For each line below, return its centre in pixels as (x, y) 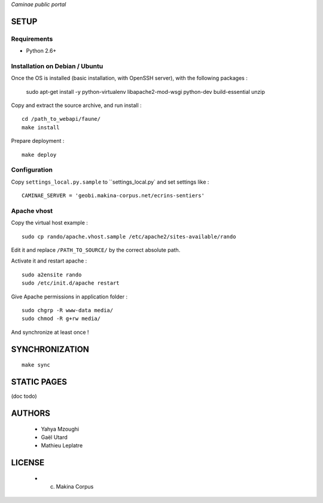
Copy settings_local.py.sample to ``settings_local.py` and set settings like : (110, 182)
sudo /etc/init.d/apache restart (71, 283)
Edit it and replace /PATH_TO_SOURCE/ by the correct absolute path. (96, 250)
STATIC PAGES (39, 382)
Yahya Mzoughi (60, 429)
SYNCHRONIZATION (50, 349)
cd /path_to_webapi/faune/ (61, 119)
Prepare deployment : (38, 141)
